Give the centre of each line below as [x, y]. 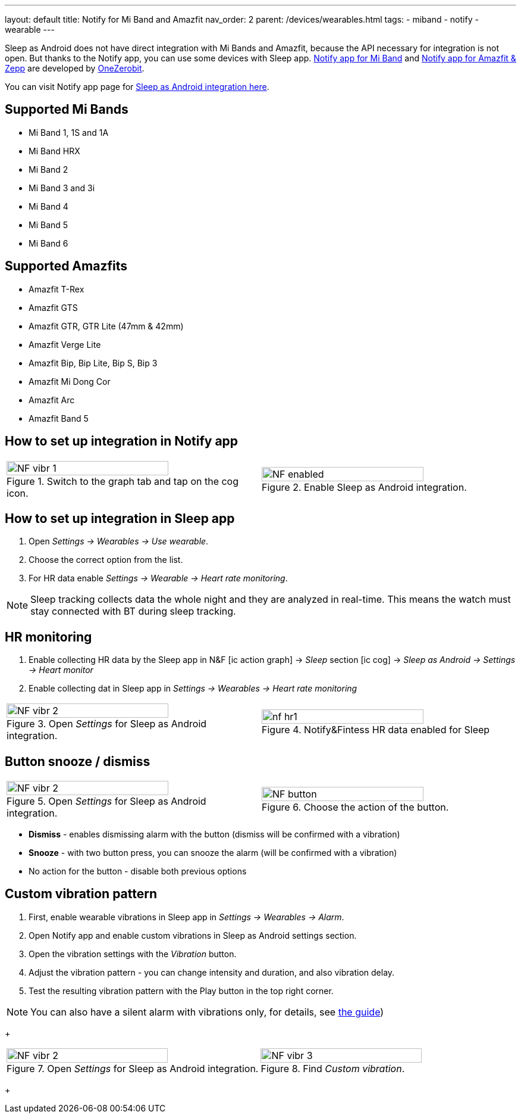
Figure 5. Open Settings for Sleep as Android [106, 801]
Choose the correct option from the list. [106, 560]
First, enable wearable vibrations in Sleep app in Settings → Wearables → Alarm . [186, 917]
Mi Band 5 [48, 225]
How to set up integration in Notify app [122, 441]
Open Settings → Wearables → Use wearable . [119, 541]
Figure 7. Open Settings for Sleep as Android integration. [133, 1068]
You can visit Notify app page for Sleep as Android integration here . [137, 87]
